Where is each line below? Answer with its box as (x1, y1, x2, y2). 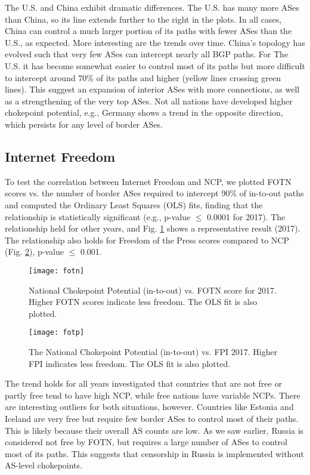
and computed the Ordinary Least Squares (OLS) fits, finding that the (5, 198, 263, 211)
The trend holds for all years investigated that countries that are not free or (5, 377, 282, 390)
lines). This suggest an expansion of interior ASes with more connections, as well (5, 83, 300, 95)
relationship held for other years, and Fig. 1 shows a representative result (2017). (5, 222, 300, 235)
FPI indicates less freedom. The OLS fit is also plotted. (29, 357, 231, 369)
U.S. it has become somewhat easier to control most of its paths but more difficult (5, 59, 305, 72)
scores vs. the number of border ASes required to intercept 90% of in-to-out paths (5, 187, 304, 199)
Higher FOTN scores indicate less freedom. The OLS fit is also (29, 295, 258, 308)
